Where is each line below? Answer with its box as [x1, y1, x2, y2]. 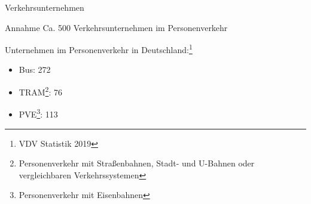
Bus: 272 [19, 63, 51, 76]
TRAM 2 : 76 [19, 84, 62, 98]
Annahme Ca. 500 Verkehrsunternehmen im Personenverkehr [5, 21, 228, 33]
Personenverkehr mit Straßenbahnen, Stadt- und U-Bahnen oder [19, 157, 255, 169]
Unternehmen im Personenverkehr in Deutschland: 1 [5, 42, 193, 55]
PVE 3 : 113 [19, 106, 58, 120]
